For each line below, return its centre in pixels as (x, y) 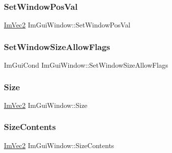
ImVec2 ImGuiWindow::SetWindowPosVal (67, 25)
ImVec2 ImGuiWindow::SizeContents (59, 145)
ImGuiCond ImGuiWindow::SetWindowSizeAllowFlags (86, 65)
